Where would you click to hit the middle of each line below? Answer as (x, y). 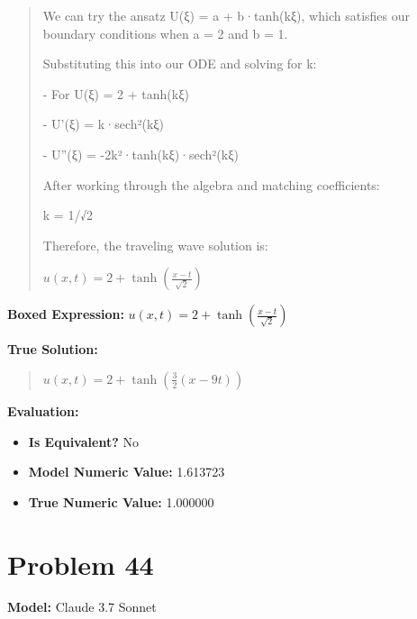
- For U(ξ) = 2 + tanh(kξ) (116, 93)
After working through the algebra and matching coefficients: (211, 184)
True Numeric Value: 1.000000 (121, 501)
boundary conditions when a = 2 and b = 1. (165, 33)
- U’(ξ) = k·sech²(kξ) (104, 124)
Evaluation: (43, 410)
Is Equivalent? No (83, 441)
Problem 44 (81, 564)
